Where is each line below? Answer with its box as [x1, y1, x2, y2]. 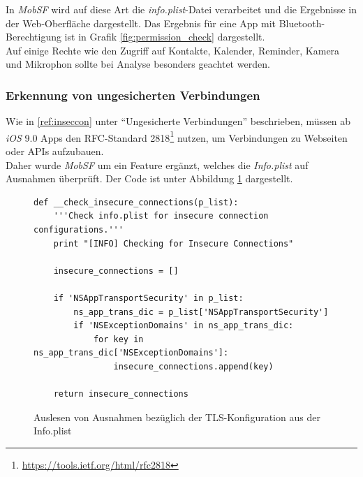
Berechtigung [6, 29, 61, 44]
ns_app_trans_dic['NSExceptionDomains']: [34, 348, 229, 358]
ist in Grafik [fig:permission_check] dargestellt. [64, 29, 265, 44]
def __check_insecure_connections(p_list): [34, 197, 239, 207]
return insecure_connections [53, 389, 188, 399]
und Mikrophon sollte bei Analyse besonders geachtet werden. [6, 57, 270, 71]
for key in [93, 334, 144, 344]
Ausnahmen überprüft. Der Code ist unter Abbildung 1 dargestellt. [6, 171, 293, 186]
